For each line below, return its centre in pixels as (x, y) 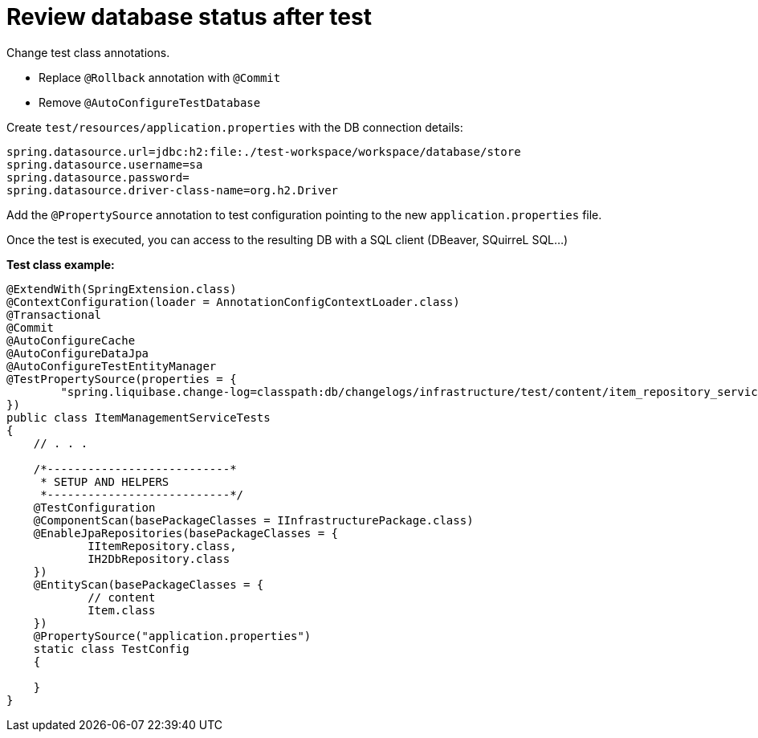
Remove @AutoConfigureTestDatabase (150, 102)
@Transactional (54, 314)
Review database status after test (189, 17)
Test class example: (61, 264)
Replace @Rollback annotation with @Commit (160, 77)
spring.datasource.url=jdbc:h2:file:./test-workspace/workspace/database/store (264, 151)
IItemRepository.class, (162, 546)
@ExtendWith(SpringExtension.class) (122, 289)
